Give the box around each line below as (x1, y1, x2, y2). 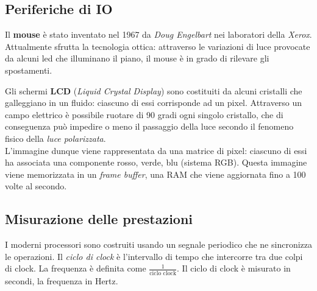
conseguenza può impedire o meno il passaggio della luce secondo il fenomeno (5, 120, 294, 133)
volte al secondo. (5, 180, 67, 192)
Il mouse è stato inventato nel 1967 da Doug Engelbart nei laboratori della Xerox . (5, 28, 312, 41)
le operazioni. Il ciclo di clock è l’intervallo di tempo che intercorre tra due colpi (5, 250, 303, 262)
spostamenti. (5, 63, 52, 76)
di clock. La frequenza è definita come (5, 262, 146, 275)
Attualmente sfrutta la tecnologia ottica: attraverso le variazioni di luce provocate (5, 40, 310, 52)
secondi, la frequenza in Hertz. (5, 274, 118, 287)
